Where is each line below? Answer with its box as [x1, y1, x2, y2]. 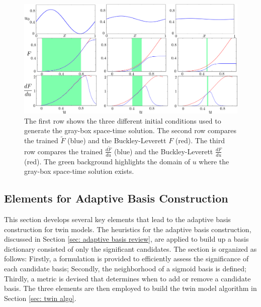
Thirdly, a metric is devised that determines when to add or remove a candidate [4, 273, 251, 283]
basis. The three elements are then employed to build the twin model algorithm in [4, 283, 257, 293]
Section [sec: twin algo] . [4, 292, 76, 303]
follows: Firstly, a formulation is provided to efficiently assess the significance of [4, 253, 249, 264]
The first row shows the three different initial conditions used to [24, 115, 221, 126]
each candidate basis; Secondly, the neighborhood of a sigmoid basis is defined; [4, 263, 246, 274]
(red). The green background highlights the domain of [24, 156, 191, 166]
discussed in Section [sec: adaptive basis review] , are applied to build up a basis [4, 234, 249, 244]
